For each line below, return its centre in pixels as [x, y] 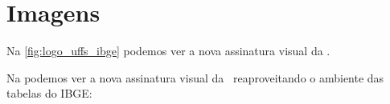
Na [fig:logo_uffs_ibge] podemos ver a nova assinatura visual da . [168, 51]
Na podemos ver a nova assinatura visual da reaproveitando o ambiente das [195, 77]
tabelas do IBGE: [49, 93]
